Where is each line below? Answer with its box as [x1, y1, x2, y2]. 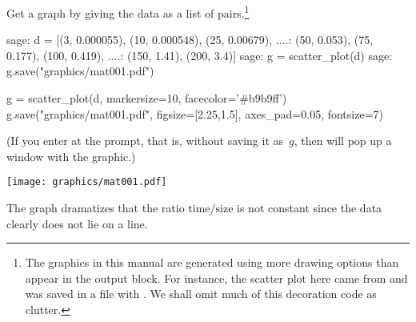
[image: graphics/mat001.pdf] [6, 176, 167, 188]
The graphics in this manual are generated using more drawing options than [25, 254, 399, 271]
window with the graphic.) [6, 147, 136, 164]
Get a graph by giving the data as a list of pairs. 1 [6, 2, 250, 21]
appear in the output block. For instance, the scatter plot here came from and [25, 269, 408, 286]
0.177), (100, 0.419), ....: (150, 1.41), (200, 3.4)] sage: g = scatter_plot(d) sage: [6, 46, 393, 63]
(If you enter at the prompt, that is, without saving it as [6, 132, 284, 149]
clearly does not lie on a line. [6, 215, 148, 231]
